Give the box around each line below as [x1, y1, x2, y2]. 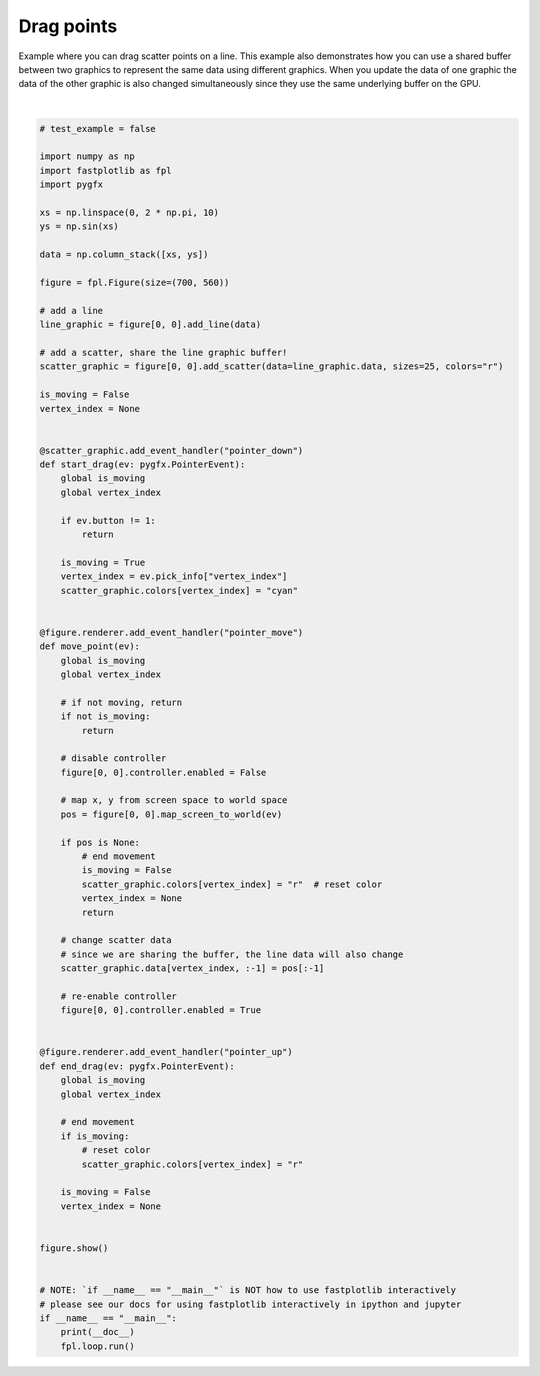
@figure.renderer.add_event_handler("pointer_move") [39, 626, 304, 638]
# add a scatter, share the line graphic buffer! [39, 346, 288, 358]
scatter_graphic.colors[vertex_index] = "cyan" [60, 585, 299, 596]
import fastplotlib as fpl [39, 165, 172, 176]
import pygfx [39, 179, 104, 190]
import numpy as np [39, 151, 135, 162]
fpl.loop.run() [60, 1340, 135, 1352]
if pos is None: [60, 836, 140, 848]
